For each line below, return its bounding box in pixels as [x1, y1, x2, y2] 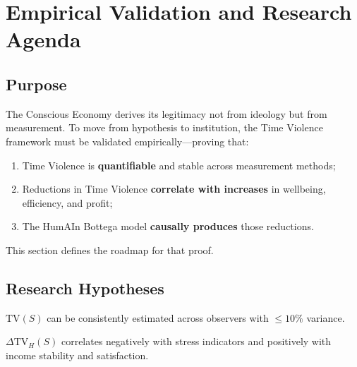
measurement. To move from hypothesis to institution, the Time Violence [6, 120, 323, 135]
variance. [306, 310, 345, 325]
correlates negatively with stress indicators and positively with [61, 334, 332, 349]
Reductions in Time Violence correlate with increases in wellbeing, [22, 181, 326, 196]
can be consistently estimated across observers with [47, 310, 269, 325]
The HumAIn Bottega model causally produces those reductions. [22, 219, 314, 234]
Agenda [6, 25, 81, 54]
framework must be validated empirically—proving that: [6, 133, 249, 148]
